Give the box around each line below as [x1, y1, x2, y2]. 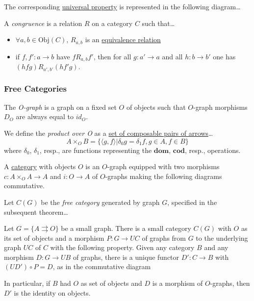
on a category [92, 18, 133, 28]
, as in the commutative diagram [52, 261, 151, 272]
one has [213, 51, 236, 61]
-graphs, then [210, 278, 250, 288]
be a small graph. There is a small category [61, 223, 191, 233]
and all [162, 51, 183, 61]
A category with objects [4, 161, 76, 172]
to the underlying [196, 232, 248, 243]
